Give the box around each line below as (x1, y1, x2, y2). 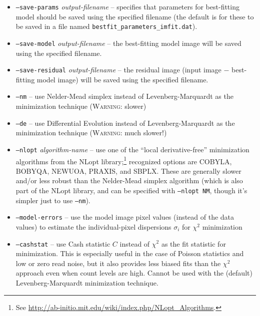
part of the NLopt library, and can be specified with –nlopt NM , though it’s (15, 185, 247, 195)
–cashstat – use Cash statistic (15, 238, 110, 249)
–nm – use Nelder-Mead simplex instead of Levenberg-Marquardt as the (15, 91, 233, 101)
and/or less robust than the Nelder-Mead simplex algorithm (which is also (15, 175, 243, 186)
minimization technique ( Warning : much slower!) (15, 127, 167, 138)
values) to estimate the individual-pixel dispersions (15, 221, 171, 232)
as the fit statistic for (161, 238, 226, 249)
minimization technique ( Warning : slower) (15, 101, 146, 111)
